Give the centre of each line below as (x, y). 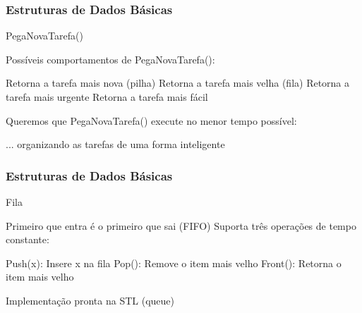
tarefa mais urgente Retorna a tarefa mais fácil (107, 97)
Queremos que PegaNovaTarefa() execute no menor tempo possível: (151, 120)
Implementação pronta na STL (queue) (90, 300)
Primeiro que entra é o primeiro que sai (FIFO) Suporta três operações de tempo (181, 225)
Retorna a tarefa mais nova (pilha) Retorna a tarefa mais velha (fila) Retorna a (178, 83)
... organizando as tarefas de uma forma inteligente (115, 144)
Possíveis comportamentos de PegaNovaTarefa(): (110, 59)
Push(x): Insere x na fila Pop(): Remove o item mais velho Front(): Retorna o (174, 263)
